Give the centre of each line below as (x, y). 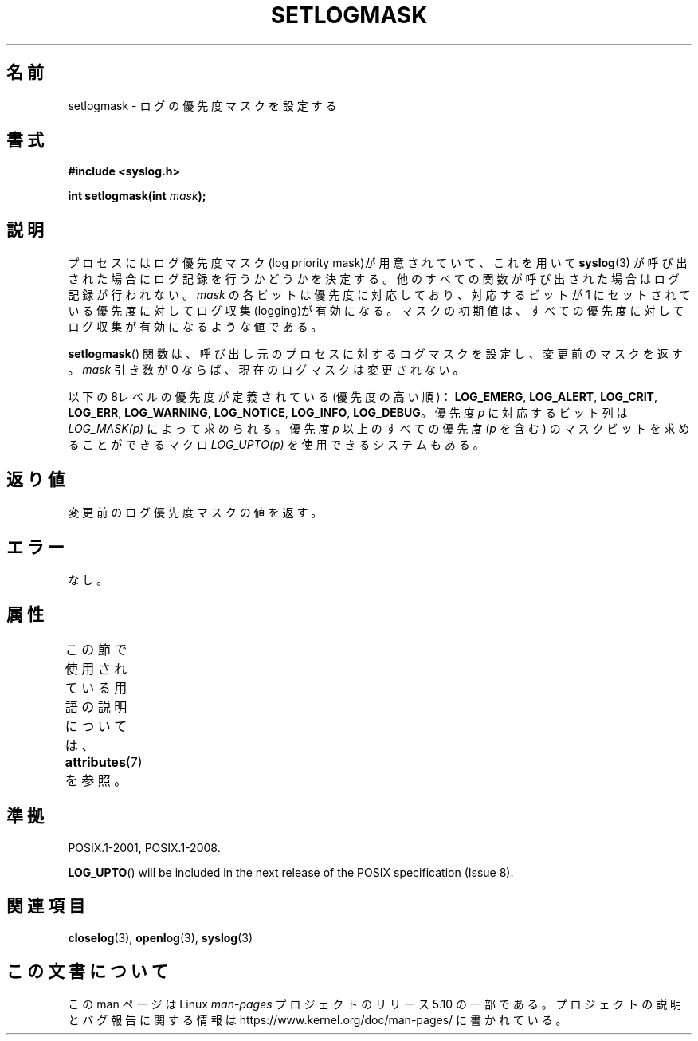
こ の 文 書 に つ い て (87, 971)
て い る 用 (96, 687)
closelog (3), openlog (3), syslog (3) (161, 937)
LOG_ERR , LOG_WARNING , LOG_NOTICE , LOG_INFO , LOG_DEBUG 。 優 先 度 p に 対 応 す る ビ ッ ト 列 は (348, 413)
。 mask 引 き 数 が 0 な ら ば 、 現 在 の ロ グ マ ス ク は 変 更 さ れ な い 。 (266, 370)
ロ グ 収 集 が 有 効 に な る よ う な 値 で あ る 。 (195, 327)
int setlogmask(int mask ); (137, 196)
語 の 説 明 (96, 707)
